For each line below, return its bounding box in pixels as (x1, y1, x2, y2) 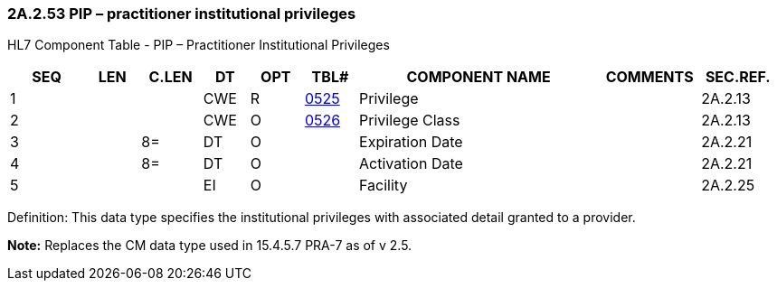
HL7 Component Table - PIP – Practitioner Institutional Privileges (7, 37, 390, 53)
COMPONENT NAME (406, 68, 551, 87)
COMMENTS (605, 68, 694, 87)
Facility (359, 176, 408, 195)
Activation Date (359, 154, 463, 173)
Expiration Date (359, 133, 463, 152)
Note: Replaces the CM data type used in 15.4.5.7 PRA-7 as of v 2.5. (7, 237, 412, 254)
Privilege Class (359, 111, 460, 130)
